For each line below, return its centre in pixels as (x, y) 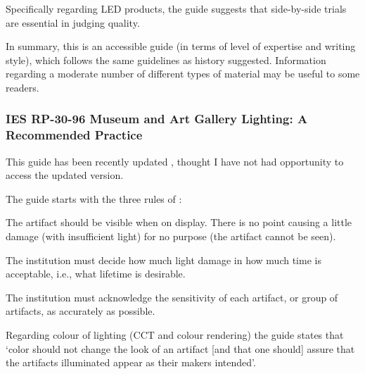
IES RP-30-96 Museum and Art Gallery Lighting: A (157, 119)
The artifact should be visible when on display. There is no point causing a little (179, 222)
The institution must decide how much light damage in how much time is (164, 260)
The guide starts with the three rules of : (94, 198)
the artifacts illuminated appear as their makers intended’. (131, 362)
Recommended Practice (74, 135)
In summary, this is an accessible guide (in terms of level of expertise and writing (181, 46)
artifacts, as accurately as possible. (81, 311)
